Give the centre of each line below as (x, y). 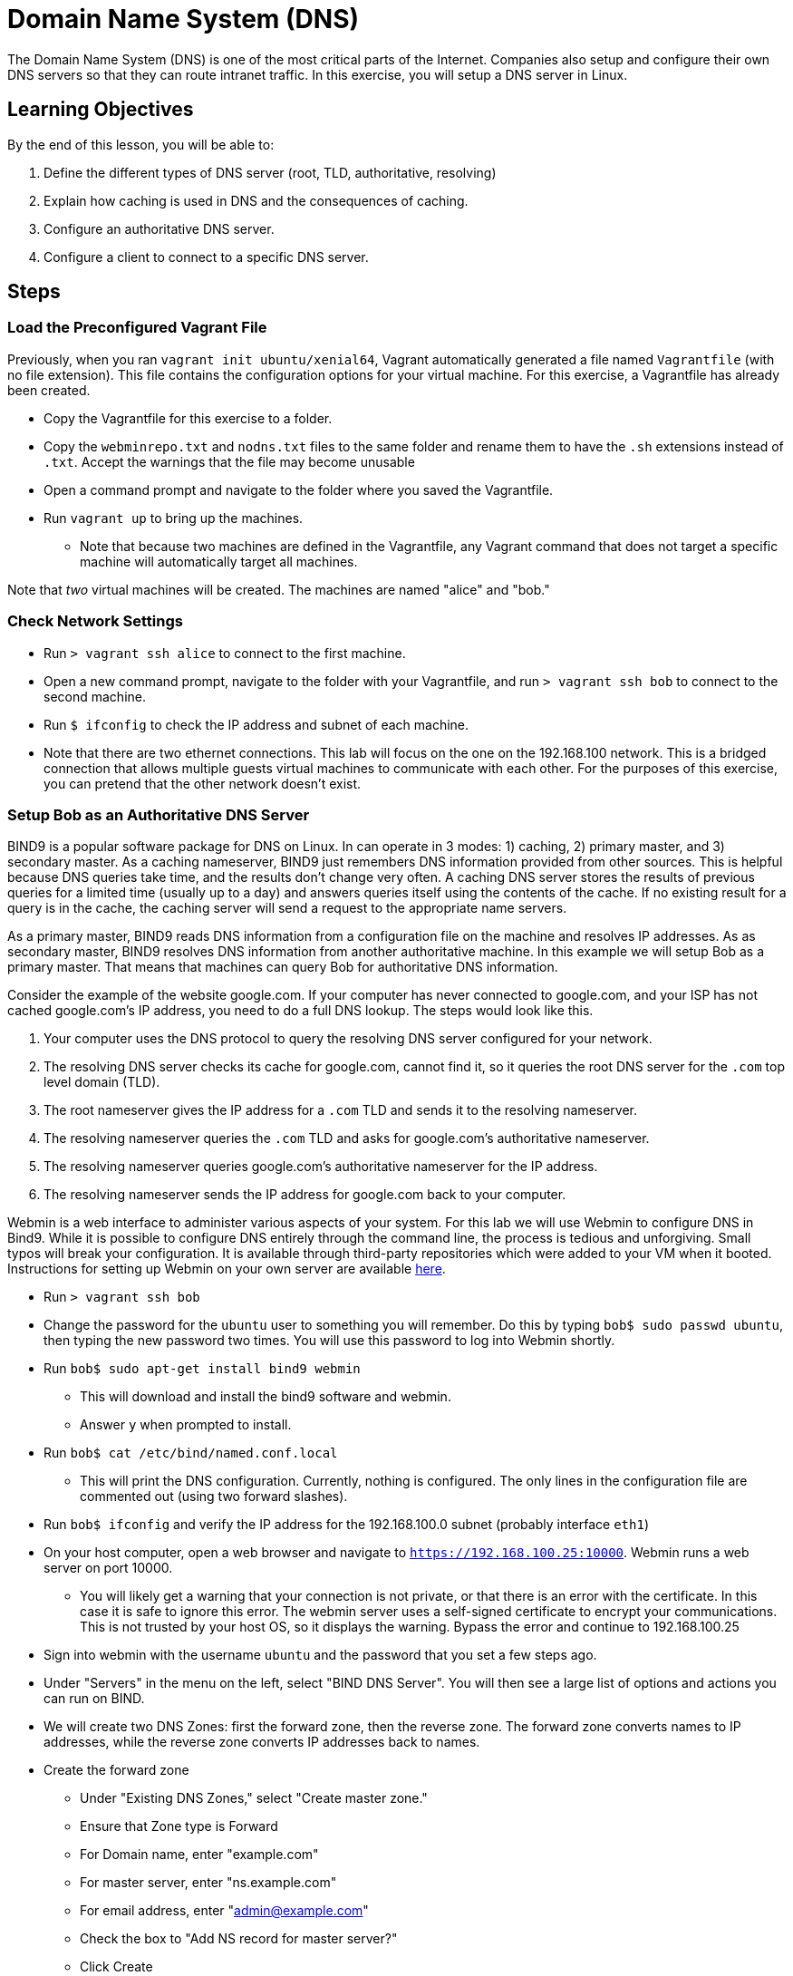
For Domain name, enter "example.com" (199, 1855)
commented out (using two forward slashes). (214, 1497)
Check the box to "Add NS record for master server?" (239, 1939)
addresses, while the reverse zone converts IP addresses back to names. (262, 1742)
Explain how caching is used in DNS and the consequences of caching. (256, 200)
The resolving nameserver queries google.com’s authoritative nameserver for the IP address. (321, 1167)
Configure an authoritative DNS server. (159, 228)
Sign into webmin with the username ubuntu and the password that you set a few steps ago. (320, 1655)
